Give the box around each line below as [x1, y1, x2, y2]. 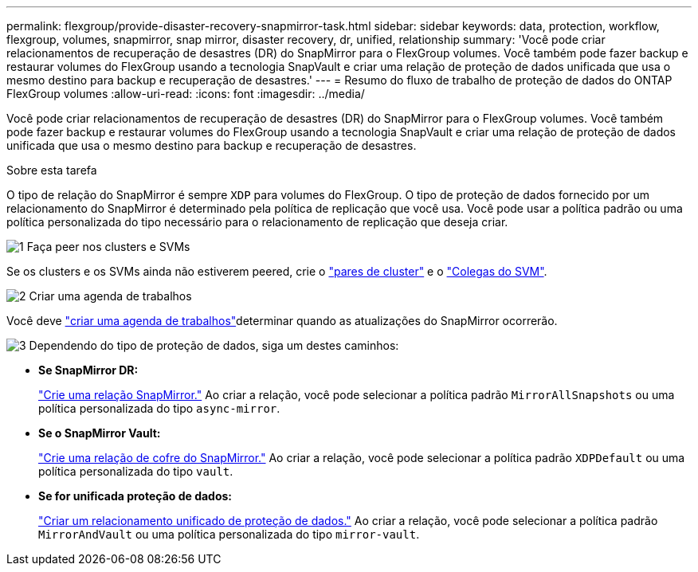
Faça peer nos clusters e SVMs [26, 240, 190, 253]
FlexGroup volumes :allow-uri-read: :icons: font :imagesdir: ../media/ [6, 87, 365, 100]
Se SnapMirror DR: [38, 363, 139, 377]
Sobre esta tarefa [6, 163, 97, 177]
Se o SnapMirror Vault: [38, 426, 161, 440]
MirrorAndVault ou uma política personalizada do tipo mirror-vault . [38, 527, 420, 541]
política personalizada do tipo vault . [38, 464, 233, 478]
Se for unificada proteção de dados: [38, 489, 233, 503]
